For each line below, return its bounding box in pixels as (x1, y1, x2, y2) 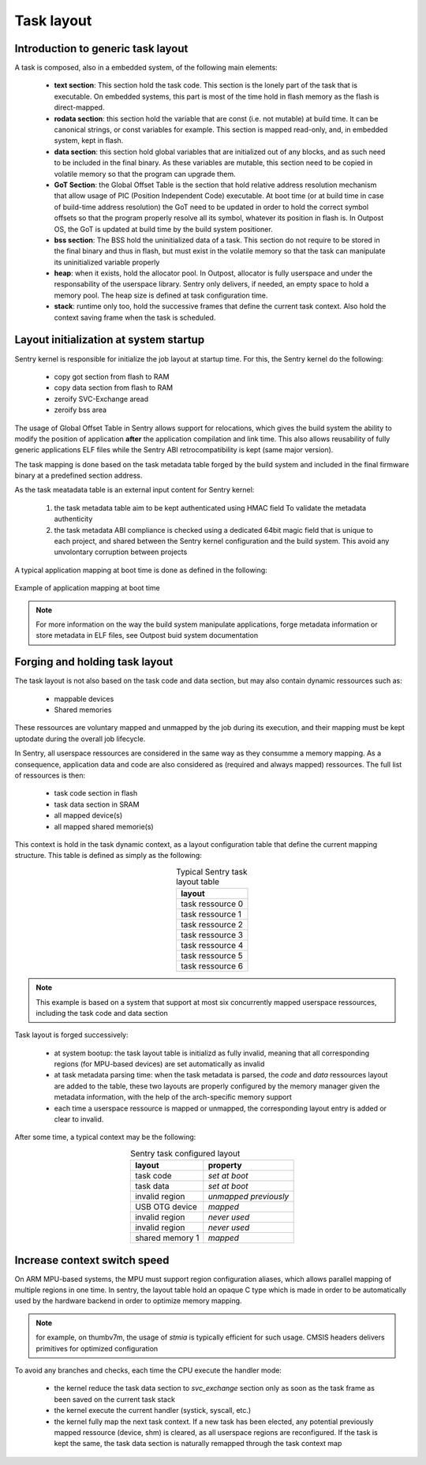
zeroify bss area (54, 405, 106, 414)
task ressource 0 (180, 898, 244, 909)
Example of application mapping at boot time (14, 583, 161, 593)
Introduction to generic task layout (14, 42, 189, 55)
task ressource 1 (180, 909, 242, 920)
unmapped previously (207, 1191, 290, 1202)
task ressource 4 (180, 940, 244, 951)
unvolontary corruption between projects (54, 547, 188, 556)
